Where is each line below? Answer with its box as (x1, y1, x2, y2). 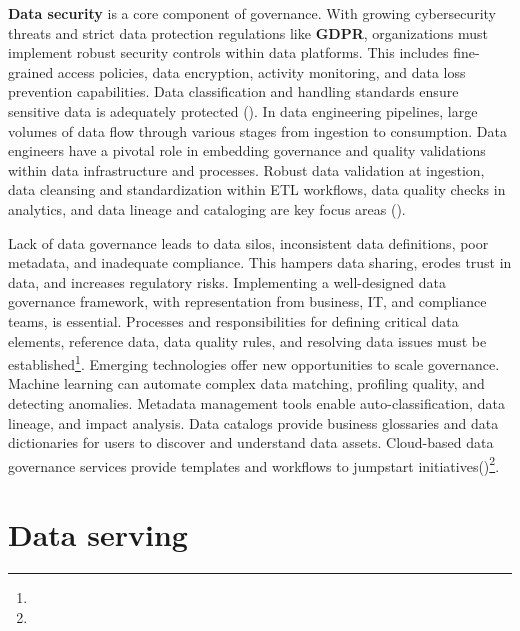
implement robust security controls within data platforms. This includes (8, 42, 449, 63)
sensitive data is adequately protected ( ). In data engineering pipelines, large (8, 100, 478, 121)
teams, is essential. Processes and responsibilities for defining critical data (8, 310, 459, 331)
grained (8, 61, 54, 82)
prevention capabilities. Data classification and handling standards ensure (8, 81, 459, 102)
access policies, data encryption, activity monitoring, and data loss (57, 61, 466, 82)
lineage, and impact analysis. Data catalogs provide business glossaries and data (8, 412, 499, 433)
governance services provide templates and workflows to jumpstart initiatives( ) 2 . (8, 452, 500, 476)
